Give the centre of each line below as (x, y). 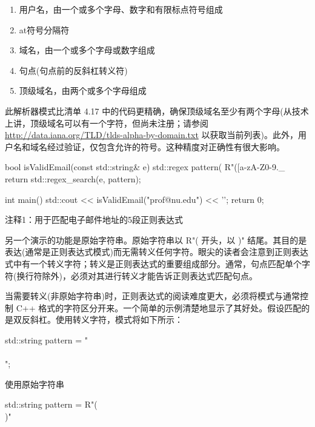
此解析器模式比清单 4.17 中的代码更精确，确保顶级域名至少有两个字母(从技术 (157, 111)
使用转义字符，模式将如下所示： (119, 319)
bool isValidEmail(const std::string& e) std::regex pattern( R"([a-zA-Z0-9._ (145, 167)
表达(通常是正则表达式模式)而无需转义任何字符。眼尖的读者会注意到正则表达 (157, 252)
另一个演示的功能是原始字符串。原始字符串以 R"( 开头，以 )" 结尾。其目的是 (156, 240)
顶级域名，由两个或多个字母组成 (83, 91)
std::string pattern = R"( (51, 404)
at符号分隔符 (44, 29)
